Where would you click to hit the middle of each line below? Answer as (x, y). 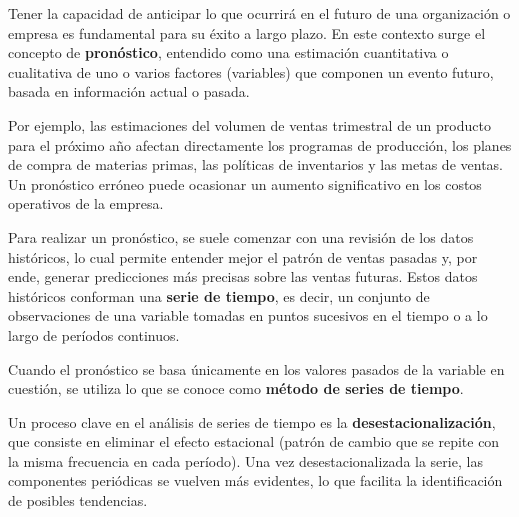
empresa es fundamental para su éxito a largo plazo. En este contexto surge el (247, 32)
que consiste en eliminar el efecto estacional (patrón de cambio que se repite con (254, 441)
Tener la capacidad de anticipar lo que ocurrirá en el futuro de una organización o (259, 13)
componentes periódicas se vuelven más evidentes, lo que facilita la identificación (255, 480)
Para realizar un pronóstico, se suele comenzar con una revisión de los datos (241, 236)
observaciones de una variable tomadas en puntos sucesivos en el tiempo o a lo (248, 315)
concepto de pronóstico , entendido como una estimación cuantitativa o (228, 52)
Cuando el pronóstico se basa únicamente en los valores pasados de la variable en (256, 368)
